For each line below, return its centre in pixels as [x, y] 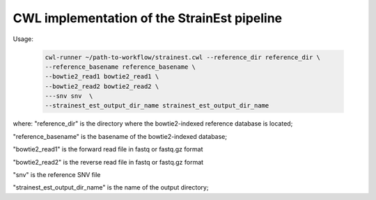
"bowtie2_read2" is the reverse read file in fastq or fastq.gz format [108, 162]
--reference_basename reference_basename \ [120, 67]
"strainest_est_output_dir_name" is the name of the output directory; [111, 187]
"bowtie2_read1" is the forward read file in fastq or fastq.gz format [108, 149]
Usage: [23, 39]
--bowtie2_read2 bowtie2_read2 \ [102, 86]
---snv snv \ [69, 96]
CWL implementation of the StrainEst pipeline [147, 18]
